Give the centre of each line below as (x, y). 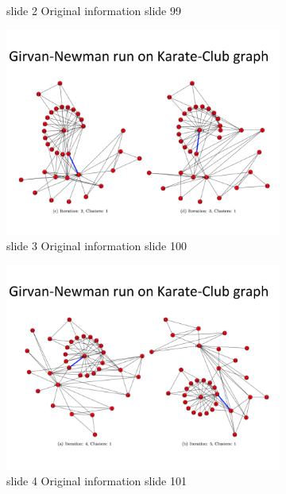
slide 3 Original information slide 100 (97, 246)
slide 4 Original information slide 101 (97, 481)
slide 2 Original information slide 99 (94, 10)
